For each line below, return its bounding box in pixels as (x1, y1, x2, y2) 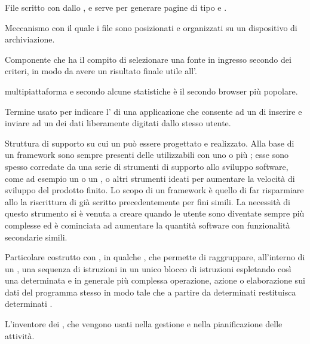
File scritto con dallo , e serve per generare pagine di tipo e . (5, 1, 227, 13)
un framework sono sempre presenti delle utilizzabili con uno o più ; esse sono (5, 148, 289, 161)
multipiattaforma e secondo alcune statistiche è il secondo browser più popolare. (5, 84, 298, 97)
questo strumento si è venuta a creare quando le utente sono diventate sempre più (5, 207, 305, 220)
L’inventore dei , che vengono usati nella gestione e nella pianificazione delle (5, 318, 283, 330)
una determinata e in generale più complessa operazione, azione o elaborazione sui (5, 274, 305, 287)
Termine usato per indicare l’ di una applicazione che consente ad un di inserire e (5, 105, 302, 117)
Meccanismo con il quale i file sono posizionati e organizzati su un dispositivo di (5, 21, 297, 34)
